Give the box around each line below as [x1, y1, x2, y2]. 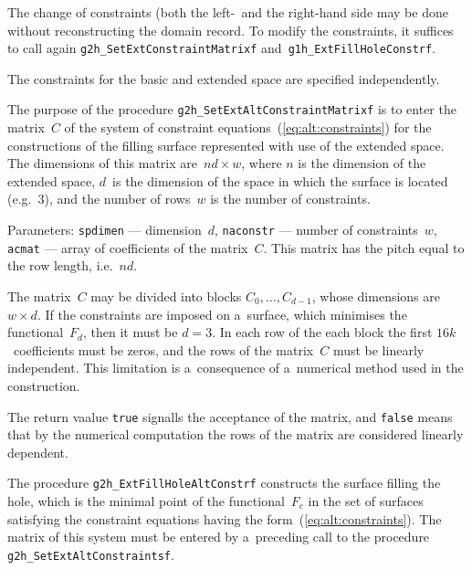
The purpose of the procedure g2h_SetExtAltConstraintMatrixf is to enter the [7, 100, 456, 119]
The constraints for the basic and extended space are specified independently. [7, 69, 440, 88]
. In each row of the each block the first [212, 322, 433, 342]
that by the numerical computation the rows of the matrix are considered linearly [7, 425, 464, 444]
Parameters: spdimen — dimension [7, 220, 202, 239]
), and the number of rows [44, 189, 191, 208]
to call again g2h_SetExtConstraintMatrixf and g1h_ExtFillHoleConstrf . [7, 38, 436, 58]
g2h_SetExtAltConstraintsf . [7, 544, 174, 564]
